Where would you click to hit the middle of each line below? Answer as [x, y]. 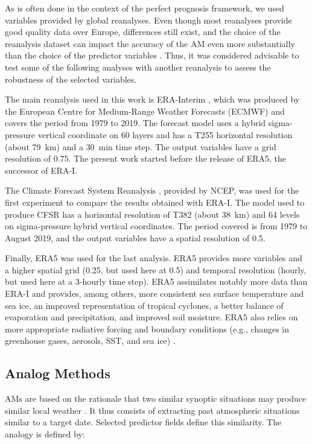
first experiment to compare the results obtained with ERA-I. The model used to [155, 202]
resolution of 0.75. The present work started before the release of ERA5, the [146, 158]
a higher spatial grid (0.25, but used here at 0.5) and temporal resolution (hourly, [156, 269]
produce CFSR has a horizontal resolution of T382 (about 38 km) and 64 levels [152, 214]
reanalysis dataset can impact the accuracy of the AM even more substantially [150, 43]
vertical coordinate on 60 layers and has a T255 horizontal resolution [165, 134]
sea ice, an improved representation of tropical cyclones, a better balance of [144, 305]
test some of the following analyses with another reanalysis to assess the [138, 67]
